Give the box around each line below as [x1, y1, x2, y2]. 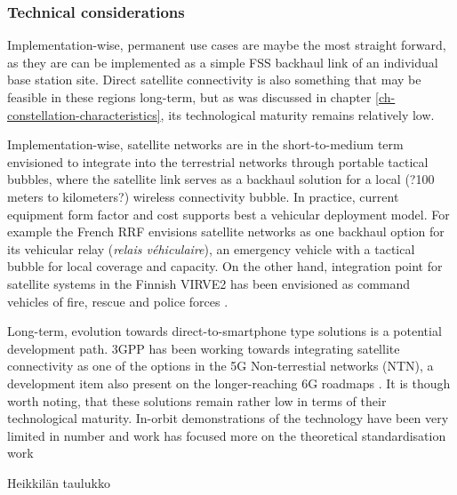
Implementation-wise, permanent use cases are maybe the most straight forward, [7, 36, 446, 54]
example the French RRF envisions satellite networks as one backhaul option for [7, 222, 445, 241]
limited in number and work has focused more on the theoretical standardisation [7, 426, 446, 444]
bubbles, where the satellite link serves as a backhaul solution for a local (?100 [7, 170, 435, 188]
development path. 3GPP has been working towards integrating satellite [7, 339, 400, 357]
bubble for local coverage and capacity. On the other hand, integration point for [7, 257, 443, 275]
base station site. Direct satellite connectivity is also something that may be [7, 70, 421, 89]
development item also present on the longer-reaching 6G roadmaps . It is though [7, 373, 451, 392]
